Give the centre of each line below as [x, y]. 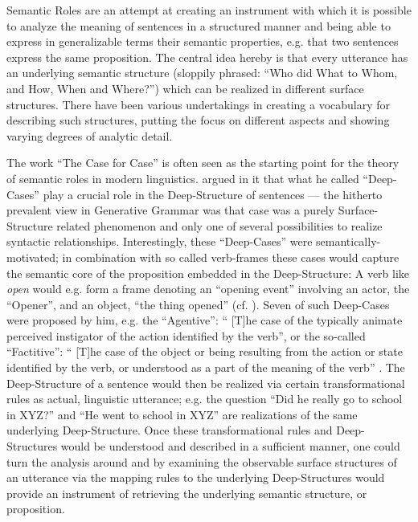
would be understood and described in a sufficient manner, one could [230, 446]
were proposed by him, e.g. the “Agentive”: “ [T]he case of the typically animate [205, 320]
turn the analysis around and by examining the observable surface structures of [202, 461]
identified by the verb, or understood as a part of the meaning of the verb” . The [206, 367]
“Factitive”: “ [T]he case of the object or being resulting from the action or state [205, 351]
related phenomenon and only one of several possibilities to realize [219, 225]
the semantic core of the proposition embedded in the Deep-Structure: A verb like [208, 273]
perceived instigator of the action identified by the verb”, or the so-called [186, 335]
